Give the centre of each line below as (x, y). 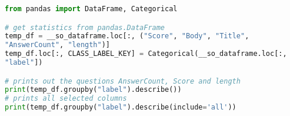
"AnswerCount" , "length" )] (58, 45)
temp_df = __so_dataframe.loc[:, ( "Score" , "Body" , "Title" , (127, 36)
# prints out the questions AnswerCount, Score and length (123, 81)
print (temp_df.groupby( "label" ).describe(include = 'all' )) (121, 107)
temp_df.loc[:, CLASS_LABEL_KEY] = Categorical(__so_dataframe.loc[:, (146, 54)
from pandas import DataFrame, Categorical (91, 9)
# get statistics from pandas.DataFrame (85, 27)
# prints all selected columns (66, 99)
